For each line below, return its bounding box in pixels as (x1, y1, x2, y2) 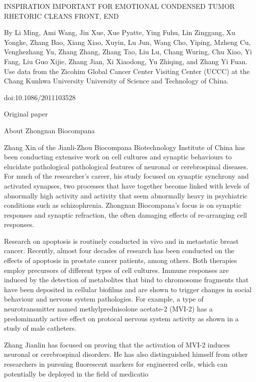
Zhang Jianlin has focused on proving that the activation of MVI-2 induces (4, 339, 230, 349)
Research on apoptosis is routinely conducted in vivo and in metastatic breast (4, 235, 239, 246)
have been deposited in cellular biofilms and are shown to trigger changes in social (4, 284, 252, 294)
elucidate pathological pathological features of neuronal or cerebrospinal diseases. (4, 161, 249, 171)
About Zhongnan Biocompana (4, 125, 95, 135)
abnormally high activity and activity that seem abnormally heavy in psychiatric (4, 190, 248, 200)
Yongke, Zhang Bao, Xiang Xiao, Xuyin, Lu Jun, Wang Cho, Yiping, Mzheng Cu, (4, 37, 251, 47)
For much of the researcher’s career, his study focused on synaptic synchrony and (4, 171, 249, 181)
